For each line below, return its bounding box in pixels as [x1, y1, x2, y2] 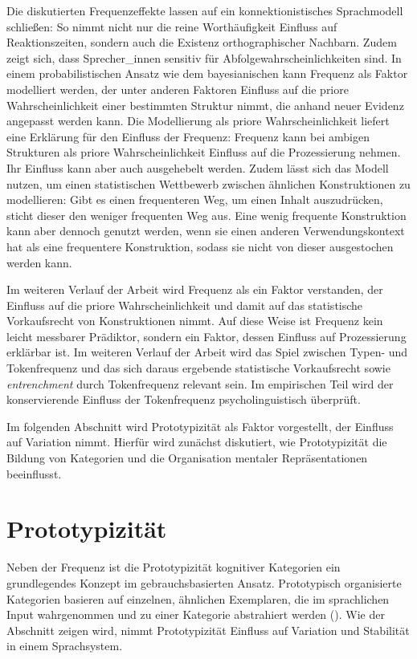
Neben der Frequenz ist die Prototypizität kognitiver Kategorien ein [6, 559, 341, 576]
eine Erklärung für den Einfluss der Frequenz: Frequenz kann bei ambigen [6, 128, 370, 144]
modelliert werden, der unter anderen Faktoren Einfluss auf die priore [6, 80, 349, 97]
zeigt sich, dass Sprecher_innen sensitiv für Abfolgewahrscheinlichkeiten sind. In [6, 49, 402, 66]
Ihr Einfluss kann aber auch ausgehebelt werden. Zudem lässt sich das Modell [6, 159, 389, 176]
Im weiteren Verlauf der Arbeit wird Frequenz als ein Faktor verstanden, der [6, 281, 383, 298]
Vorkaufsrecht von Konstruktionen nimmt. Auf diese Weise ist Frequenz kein [6, 312, 383, 329]
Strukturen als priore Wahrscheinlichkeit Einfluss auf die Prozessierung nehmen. [6, 144, 401, 161]
